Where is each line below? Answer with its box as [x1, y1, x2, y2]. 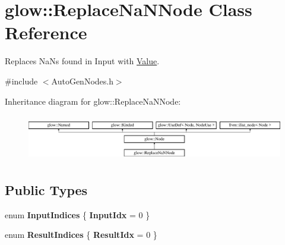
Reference [5, 20, 87, 45]
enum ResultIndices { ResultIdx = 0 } [5, 228, 157, 241]
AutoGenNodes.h [51, 74, 113, 87]
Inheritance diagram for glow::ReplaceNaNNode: [5, 95, 181, 107]
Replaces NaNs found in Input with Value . [5, 55, 160, 67]
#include [5, 74, 38, 87]
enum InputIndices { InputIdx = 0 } [5, 208, 150, 221]
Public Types [5, 180, 88, 199]
